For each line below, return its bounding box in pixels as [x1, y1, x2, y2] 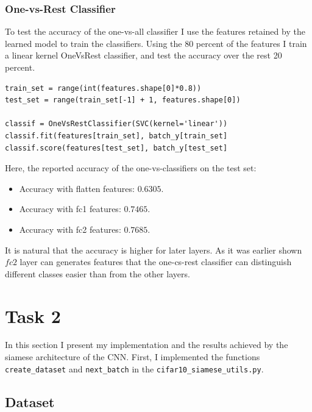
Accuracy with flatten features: [19, 182, 135, 194]
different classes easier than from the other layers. [5, 267, 190, 280]
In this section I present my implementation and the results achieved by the [5, 338, 288, 351]
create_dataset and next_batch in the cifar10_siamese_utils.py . [5, 362, 264, 375]
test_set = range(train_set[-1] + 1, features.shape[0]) [5, 96, 241, 105]
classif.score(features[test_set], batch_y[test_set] [5, 143, 228, 152]
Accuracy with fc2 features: [19, 222, 121, 235]
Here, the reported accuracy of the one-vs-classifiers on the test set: [5, 162, 257, 174]
